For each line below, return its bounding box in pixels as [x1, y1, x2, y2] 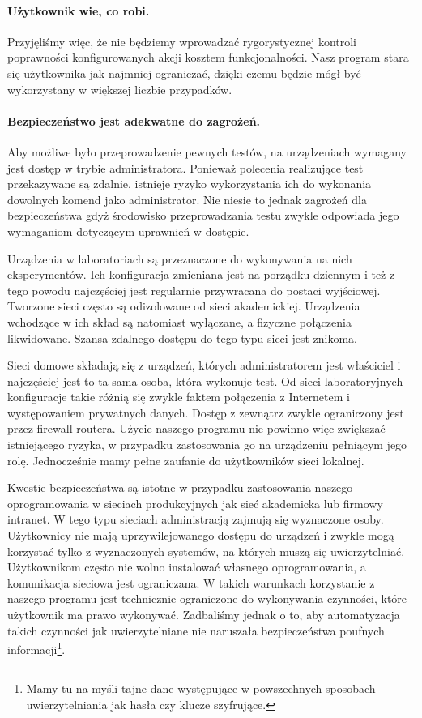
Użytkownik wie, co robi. [7, 2, 150, 19]
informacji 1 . [7, 639, 66, 657]
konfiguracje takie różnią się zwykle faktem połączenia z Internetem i [7, 388, 350, 405]
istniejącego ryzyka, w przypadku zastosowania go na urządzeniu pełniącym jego [7, 436, 407, 453]
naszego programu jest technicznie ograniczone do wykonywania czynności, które [7, 590, 407, 607]
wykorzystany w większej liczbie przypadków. [7, 80, 232, 97]
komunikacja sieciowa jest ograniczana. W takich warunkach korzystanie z [7, 574, 375, 591]
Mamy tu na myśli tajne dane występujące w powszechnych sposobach [26, 680, 376, 697]
